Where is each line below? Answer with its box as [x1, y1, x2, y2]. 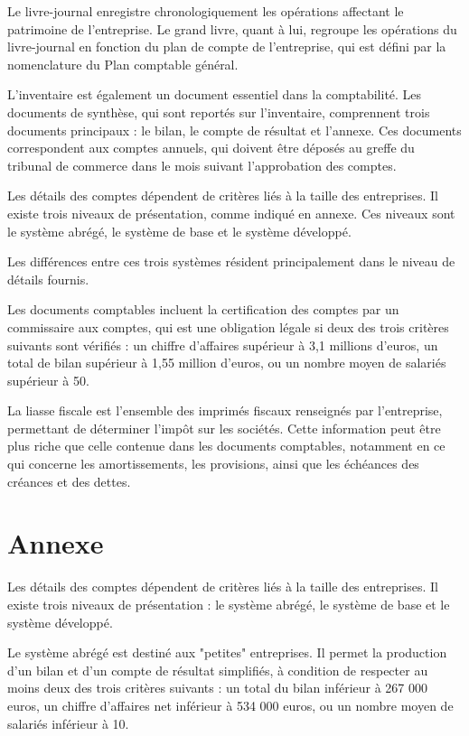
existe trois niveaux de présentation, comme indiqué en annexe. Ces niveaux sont [7, 203, 455, 222]
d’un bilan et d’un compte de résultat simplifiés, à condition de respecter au [7, 660, 428, 679]
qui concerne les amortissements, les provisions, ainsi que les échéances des [7, 454, 419, 473]
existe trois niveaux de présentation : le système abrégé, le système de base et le [7, 594, 450, 613]
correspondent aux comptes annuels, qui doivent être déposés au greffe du [7, 138, 415, 157]
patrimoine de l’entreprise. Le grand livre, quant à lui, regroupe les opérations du [7, 19, 457, 38]
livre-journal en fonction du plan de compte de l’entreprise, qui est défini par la [7, 37, 446, 56]
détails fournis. [7, 269, 89, 288]
